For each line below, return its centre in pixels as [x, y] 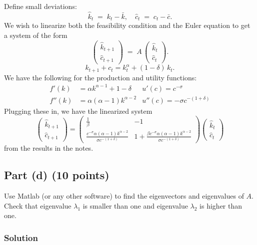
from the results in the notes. [49, 148]
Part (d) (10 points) [57, 175]
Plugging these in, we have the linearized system [78, 111]
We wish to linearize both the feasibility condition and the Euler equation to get [127, 25]
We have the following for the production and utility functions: [100, 77]
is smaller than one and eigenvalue [135, 205]
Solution [21, 237]
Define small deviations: [40, 6]
